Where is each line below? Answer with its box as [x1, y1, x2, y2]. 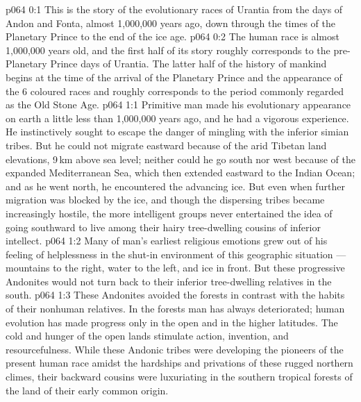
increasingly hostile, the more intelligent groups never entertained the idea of [6, 206, 333, 220]
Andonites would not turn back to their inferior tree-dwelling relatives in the [6, 274, 332, 288]
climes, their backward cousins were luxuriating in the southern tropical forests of [6, 369, 353, 384]
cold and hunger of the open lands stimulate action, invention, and [6, 328, 289, 343]
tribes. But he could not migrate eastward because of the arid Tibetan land [6, 137, 327, 152]
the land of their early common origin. [6, 383, 169, 397]
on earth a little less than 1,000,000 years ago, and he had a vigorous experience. [6, 110, 349, 125]
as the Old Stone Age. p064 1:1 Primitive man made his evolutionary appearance [6, 97, 351, 112]
